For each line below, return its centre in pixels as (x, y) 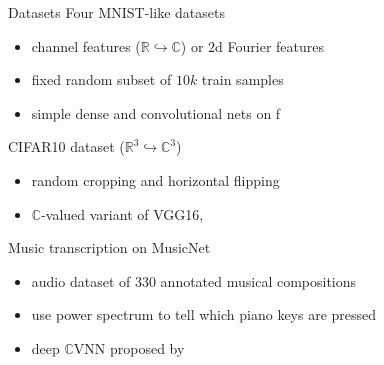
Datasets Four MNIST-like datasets (116, 12)
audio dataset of (81, 280)
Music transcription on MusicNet (109, 247)
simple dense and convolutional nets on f (156, 112)
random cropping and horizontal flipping (155, 179)
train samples (242, 79)
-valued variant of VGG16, (122, 213)
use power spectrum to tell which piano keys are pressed (204, 314)
